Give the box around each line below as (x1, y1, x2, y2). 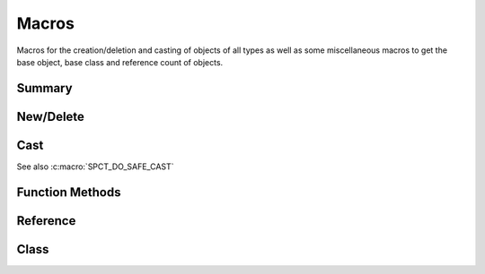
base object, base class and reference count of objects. (16, 56, 224, 67)
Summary (16, 81, 73, 96)
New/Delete (16, 108, 85, 124)
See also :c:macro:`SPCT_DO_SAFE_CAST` (16, 161, 174, 172)
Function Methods (16, 184, 121, 200)
